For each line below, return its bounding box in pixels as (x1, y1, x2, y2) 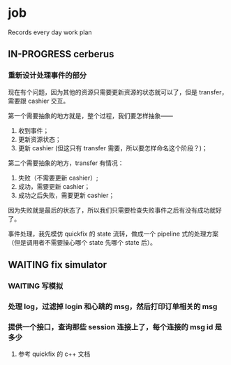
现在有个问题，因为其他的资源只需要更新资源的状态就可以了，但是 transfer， (8, 87, 228, 96)
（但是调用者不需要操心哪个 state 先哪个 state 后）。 (8, 238, 156, 246)
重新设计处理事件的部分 (8, 71, 87, 80)
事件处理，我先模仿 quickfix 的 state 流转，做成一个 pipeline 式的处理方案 (8, 229, 219, 238)
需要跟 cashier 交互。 (8, 96, 70, 105)
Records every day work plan (8, 28, 93, 36)
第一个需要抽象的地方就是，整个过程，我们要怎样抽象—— (8, 111, 173, 120)
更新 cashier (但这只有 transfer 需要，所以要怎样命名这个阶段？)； (17, 143, 208, 152)
